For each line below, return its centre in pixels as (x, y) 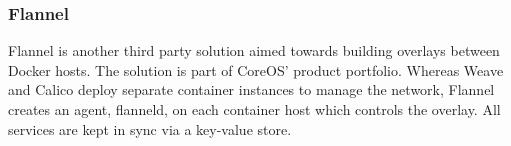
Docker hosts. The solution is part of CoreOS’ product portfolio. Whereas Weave (256, 69)
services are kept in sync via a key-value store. (150, 128)
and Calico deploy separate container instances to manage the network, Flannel (251, 89)
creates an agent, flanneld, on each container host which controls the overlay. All (254, 109)
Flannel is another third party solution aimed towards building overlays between (254, 50)
